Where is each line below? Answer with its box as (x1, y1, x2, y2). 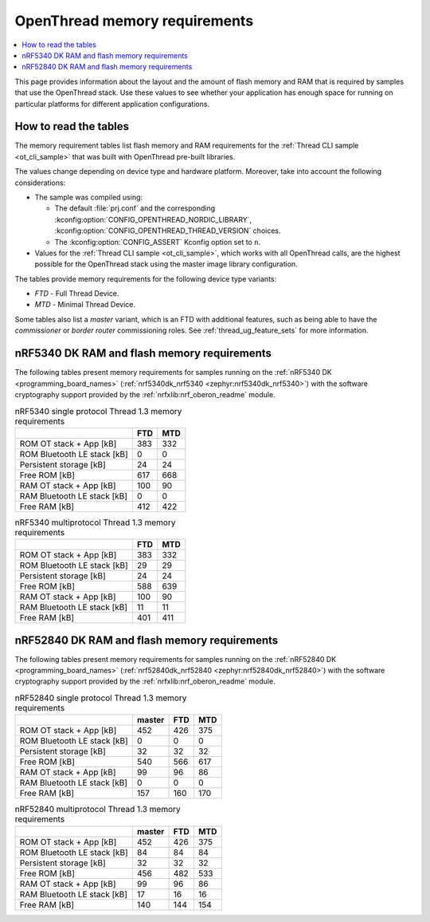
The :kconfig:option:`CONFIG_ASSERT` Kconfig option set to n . (54, 237, 261, 246)
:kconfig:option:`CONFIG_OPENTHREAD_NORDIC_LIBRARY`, (54, 215, 252, 224)
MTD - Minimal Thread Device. (34, 300, 135, 309)
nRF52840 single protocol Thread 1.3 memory (14, 692, 187, 703)
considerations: (14, 178, 66, 187)
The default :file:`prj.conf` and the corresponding (54, 203, 215, 213)
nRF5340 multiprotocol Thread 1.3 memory (14, 517, 176, 528)
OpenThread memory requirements (14, 12, 254, 30)
